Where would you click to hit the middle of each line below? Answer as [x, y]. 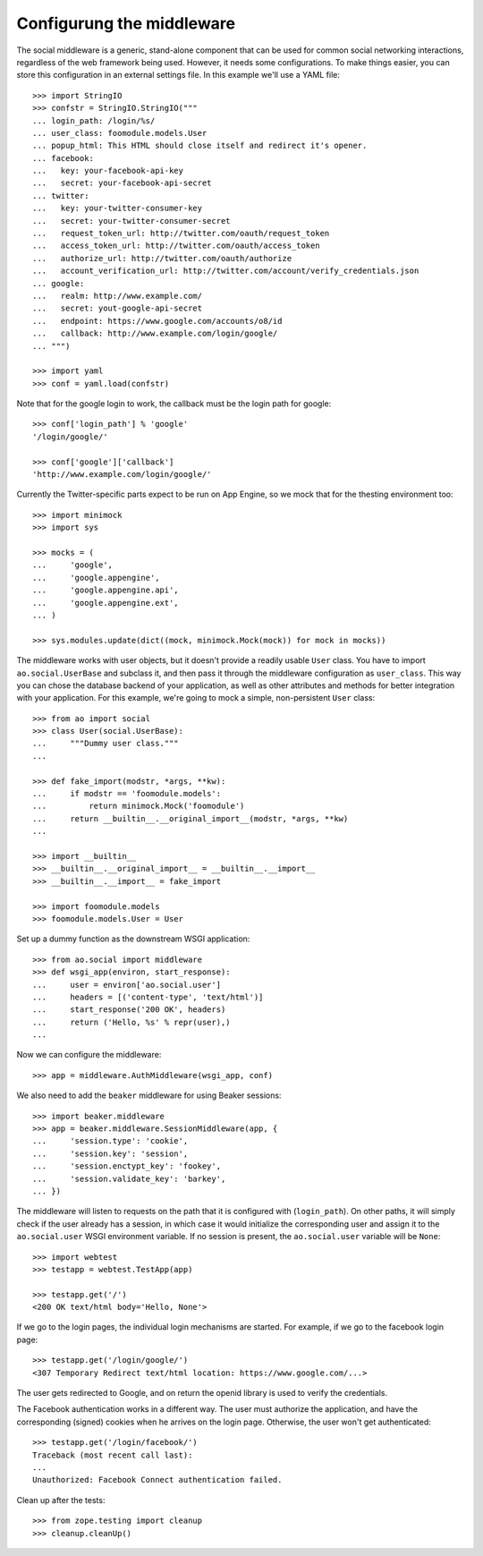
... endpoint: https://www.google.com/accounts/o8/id [157, 321]
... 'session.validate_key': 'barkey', [129, 1178]
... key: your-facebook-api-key [108, 171]
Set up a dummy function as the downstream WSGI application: [133, 939]
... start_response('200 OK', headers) [129, 1010]
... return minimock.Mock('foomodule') [139, 806]
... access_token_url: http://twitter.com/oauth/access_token [177, 246]
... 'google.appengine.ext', [106, 603]
